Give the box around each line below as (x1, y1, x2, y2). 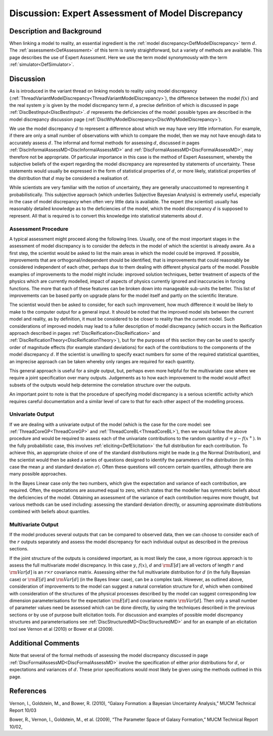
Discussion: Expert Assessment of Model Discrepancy (9, 8, 243, 19)
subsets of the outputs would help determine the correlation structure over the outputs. (9, 382, 192, 388)
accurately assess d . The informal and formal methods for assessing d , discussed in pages (9, 140, 200, 146)
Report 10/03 (9, 707, 36, 713)
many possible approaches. (9, 471, 67, 477)
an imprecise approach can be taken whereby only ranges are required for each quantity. (9, 358, 195, 364)
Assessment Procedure (9, 225, 68, 232)
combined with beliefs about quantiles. (9, 508, 90, 514)
